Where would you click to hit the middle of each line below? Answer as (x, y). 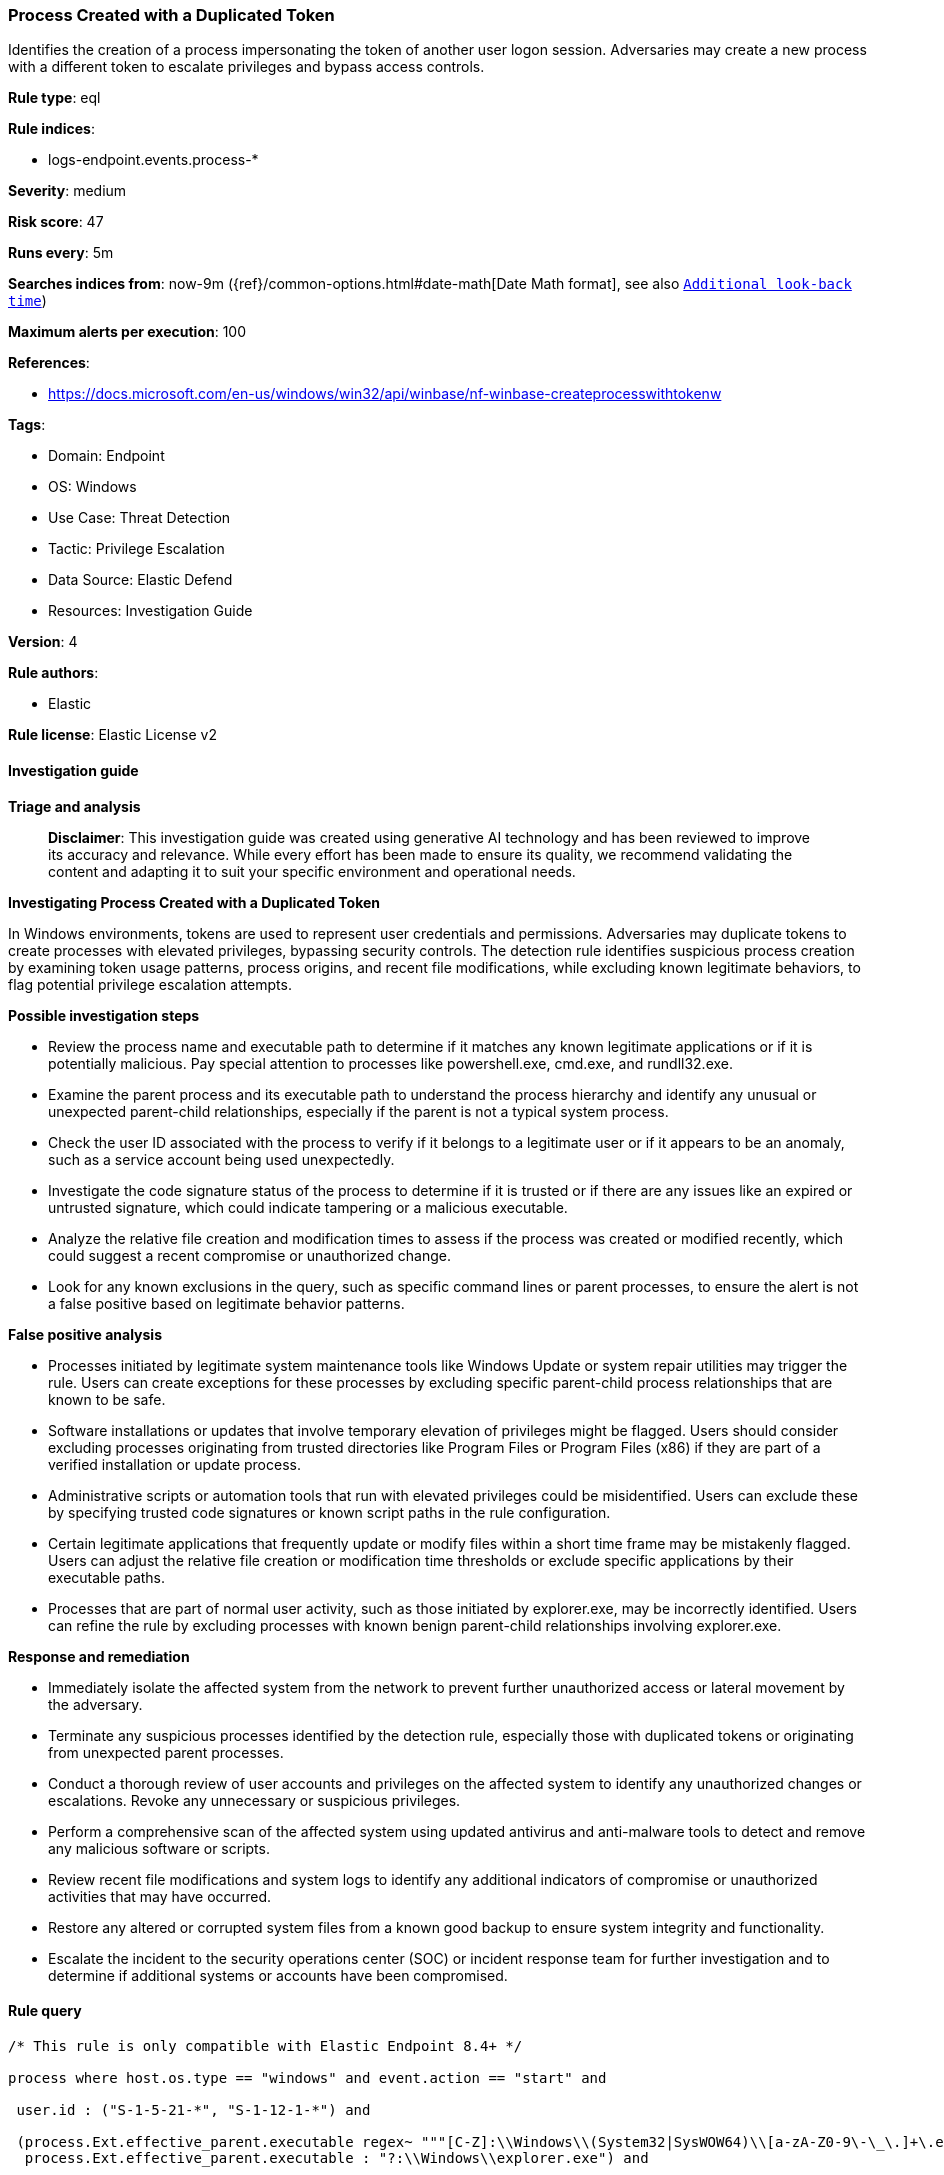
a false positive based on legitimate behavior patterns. (226, 1303)
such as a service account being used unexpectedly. (221, 1159)
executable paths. (107, 1577)
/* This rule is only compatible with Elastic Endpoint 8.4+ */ (265, 2045)
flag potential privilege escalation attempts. (150, 984)
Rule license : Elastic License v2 (112, 735)
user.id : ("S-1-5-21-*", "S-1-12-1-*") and (193, 2109)
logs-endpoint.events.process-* (153, 160)
